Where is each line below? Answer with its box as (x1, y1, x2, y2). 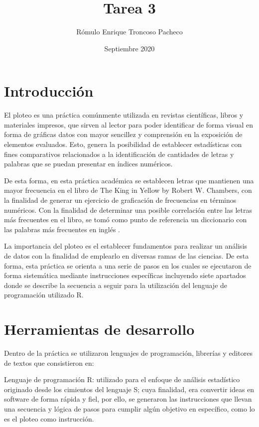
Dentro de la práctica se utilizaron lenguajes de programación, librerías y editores (4, 348, 253, 358)
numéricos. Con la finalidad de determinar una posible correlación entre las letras (4, 204, 252, 215)
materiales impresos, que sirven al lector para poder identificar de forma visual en (4, 119, 254, 130)
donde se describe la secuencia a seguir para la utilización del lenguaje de (4, 280, 228, 290)
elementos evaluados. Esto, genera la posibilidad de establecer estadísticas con (4, 139, 242, 149)
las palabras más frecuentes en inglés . (4, 224, 121, 234)
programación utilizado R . (4, 289, 84, 300)
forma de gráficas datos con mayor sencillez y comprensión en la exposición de (4, 129, 243, 140)
